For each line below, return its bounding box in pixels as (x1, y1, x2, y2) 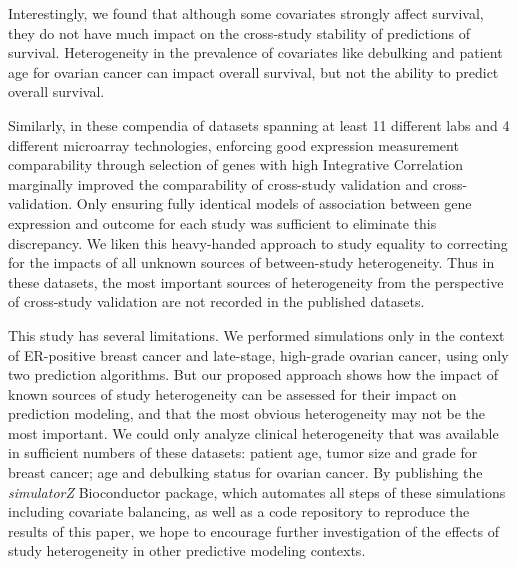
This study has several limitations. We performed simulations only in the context (8, 324, 505, 345)
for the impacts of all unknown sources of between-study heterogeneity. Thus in (8, 252, 495, 273)
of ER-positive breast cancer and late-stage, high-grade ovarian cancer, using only (8, 344, 509, 365)
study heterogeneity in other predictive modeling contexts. (8, 540, 366, 561)
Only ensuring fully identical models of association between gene (76, 193, 472, 214)
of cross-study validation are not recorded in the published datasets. (8, 291, 425, 312)
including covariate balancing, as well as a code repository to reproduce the (8, 501, 470, 522)
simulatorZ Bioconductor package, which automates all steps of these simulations (8, 481, 506, 502)
